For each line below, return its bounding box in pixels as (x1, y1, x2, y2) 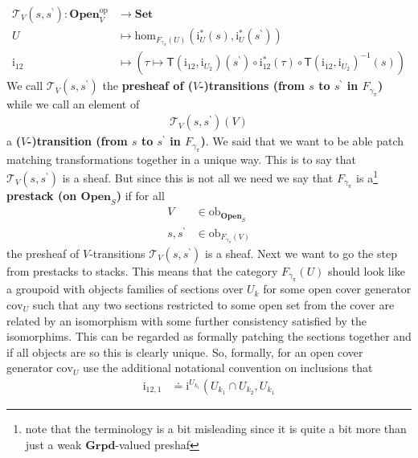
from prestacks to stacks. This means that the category (6, 263, 278, 280)
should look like (328, 263, 405, 280)
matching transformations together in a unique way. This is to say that (6, 150, 356, 167)
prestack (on (6, 187, 77, 204)
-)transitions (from (199, 77, 305, 94)
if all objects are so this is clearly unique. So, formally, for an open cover (6, 343, 363, 360)
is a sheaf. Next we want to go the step (205, 245, 397, 262)
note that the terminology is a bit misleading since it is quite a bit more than (25, 420, 407, 437)
